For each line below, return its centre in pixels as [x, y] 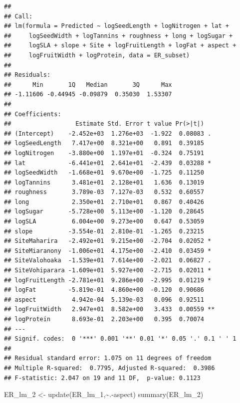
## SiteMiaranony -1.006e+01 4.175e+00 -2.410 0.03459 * [108, 251]
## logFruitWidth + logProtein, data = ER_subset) [97, 55]
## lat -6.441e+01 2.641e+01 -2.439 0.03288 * [108, 163]
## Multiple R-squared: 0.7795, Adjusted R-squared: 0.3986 [110, 368]
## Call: [18, 16]
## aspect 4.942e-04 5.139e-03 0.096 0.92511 [104, 300]
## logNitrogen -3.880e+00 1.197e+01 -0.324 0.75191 [104, 153]
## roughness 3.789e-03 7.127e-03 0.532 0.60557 [104, 192]
